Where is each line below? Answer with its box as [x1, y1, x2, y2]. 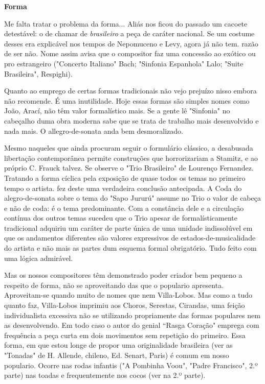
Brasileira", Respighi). [4, 68, 73, 79]
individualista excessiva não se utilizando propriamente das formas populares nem [4, 309, 260, 320]
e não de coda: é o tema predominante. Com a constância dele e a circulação [4, 202, 244, 213]
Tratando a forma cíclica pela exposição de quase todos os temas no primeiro [4, 172, 246, 183]
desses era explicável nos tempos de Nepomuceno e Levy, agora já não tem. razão [4, 38, 258, 49]
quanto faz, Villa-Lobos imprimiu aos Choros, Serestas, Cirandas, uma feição [4, 300, 245, 310]
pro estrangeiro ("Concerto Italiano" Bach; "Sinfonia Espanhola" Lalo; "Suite [4, 58, 244, 68]
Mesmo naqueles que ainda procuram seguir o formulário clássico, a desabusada [4, 142, 253, 153]
